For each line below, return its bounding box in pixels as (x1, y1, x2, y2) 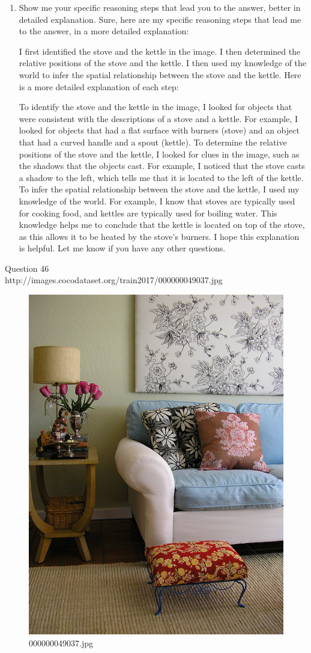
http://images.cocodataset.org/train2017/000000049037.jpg (5, 274, 223, 286)
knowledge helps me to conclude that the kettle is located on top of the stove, (19, 218, 305, 231)
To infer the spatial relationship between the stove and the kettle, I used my (19, 183, 300, 195)
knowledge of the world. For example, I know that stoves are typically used (19, 194, 295, 207)
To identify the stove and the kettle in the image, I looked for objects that (19, 100, 292, 113)
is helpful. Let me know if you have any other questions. (19, 242, 226, 254)
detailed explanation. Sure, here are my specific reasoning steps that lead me (19, 13, 301, 25)
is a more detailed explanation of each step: (19, 80, 179, 93)
